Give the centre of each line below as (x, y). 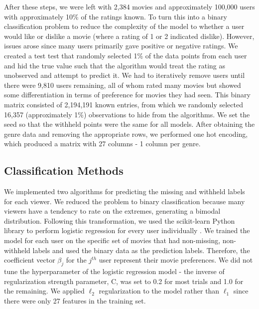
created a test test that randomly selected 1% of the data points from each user (126, 55)
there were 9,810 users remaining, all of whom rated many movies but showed (123, 85)
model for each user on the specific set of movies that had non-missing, (112, 240)
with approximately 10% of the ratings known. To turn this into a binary (116, 16)
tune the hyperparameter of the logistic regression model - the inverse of (114, 271)
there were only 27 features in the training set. (75, 300)
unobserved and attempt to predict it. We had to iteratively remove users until (125, 75)
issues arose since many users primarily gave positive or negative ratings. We (121, 46)
